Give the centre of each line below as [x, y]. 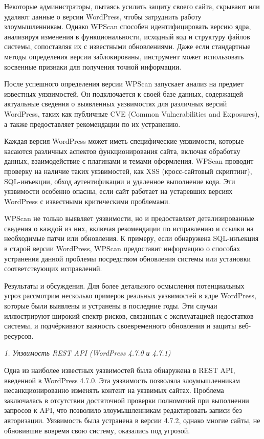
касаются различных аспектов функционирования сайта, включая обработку [122, 151]
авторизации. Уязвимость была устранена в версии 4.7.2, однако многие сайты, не [132, 420]
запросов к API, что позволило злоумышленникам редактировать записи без [123, 410]
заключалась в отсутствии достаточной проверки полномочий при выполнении [127, 400]
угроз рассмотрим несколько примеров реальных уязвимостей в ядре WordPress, [130, 295]
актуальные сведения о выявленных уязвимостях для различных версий [116, 104]
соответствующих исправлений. [53, 268]
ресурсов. [19, 335]
